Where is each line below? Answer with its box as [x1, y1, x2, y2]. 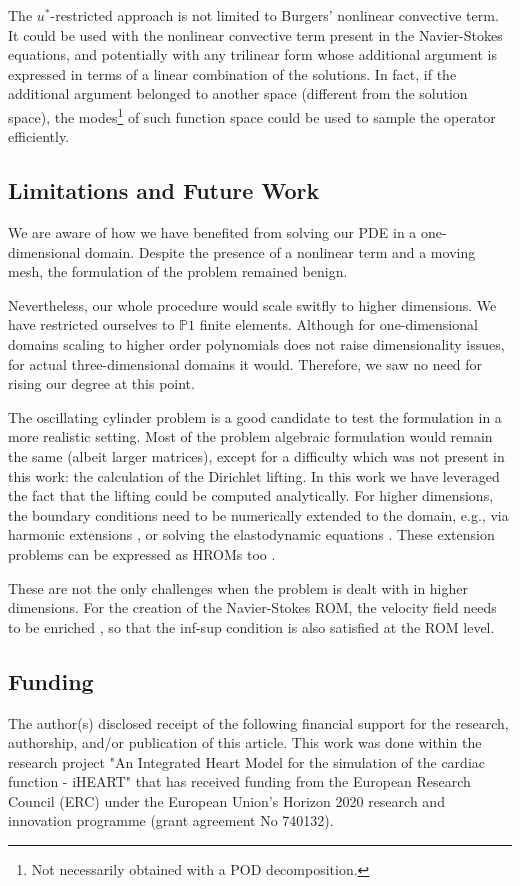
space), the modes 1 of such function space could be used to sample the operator [8, 103, 496, 127]
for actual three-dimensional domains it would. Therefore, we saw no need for [8, 353, 483, 374]
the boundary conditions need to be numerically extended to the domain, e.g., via [8, 504, 509, 525]
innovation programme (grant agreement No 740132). [8, 810, 334, 831]
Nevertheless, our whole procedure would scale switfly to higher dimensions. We [8, 294, 497, 315]
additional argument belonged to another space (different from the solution [8, 83, 468, 104]
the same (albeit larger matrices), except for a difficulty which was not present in [8, 445, 505, 466]
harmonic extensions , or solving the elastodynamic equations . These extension [8, 524, 495, 545]
